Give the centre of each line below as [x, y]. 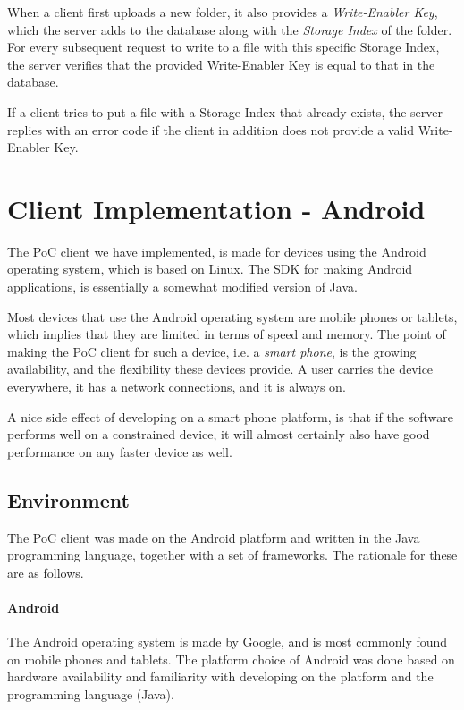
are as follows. [46, 572]
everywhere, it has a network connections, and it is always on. [177, 387]
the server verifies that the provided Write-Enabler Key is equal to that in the [221, 64]
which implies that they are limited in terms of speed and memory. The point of [227, 334]
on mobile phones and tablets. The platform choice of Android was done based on [231, 659]
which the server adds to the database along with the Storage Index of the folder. [230, 29]
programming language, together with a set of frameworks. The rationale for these [232, 555]
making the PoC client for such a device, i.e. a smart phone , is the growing [212, 351]
